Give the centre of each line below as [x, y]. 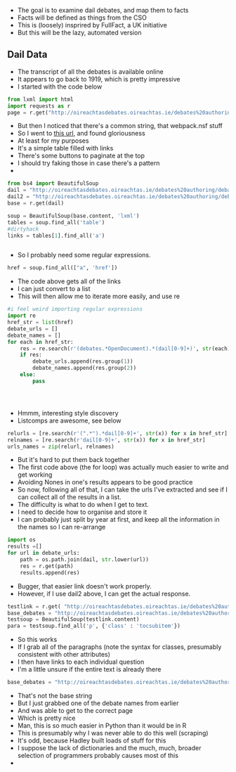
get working [35, 475]
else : [28, 375]
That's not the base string [55, 696]
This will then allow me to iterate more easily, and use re [99, 296]
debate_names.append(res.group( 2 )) [85, 368]
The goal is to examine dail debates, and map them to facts [103, 10]
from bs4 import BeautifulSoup [53, 184]
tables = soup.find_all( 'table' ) [56, 222]
